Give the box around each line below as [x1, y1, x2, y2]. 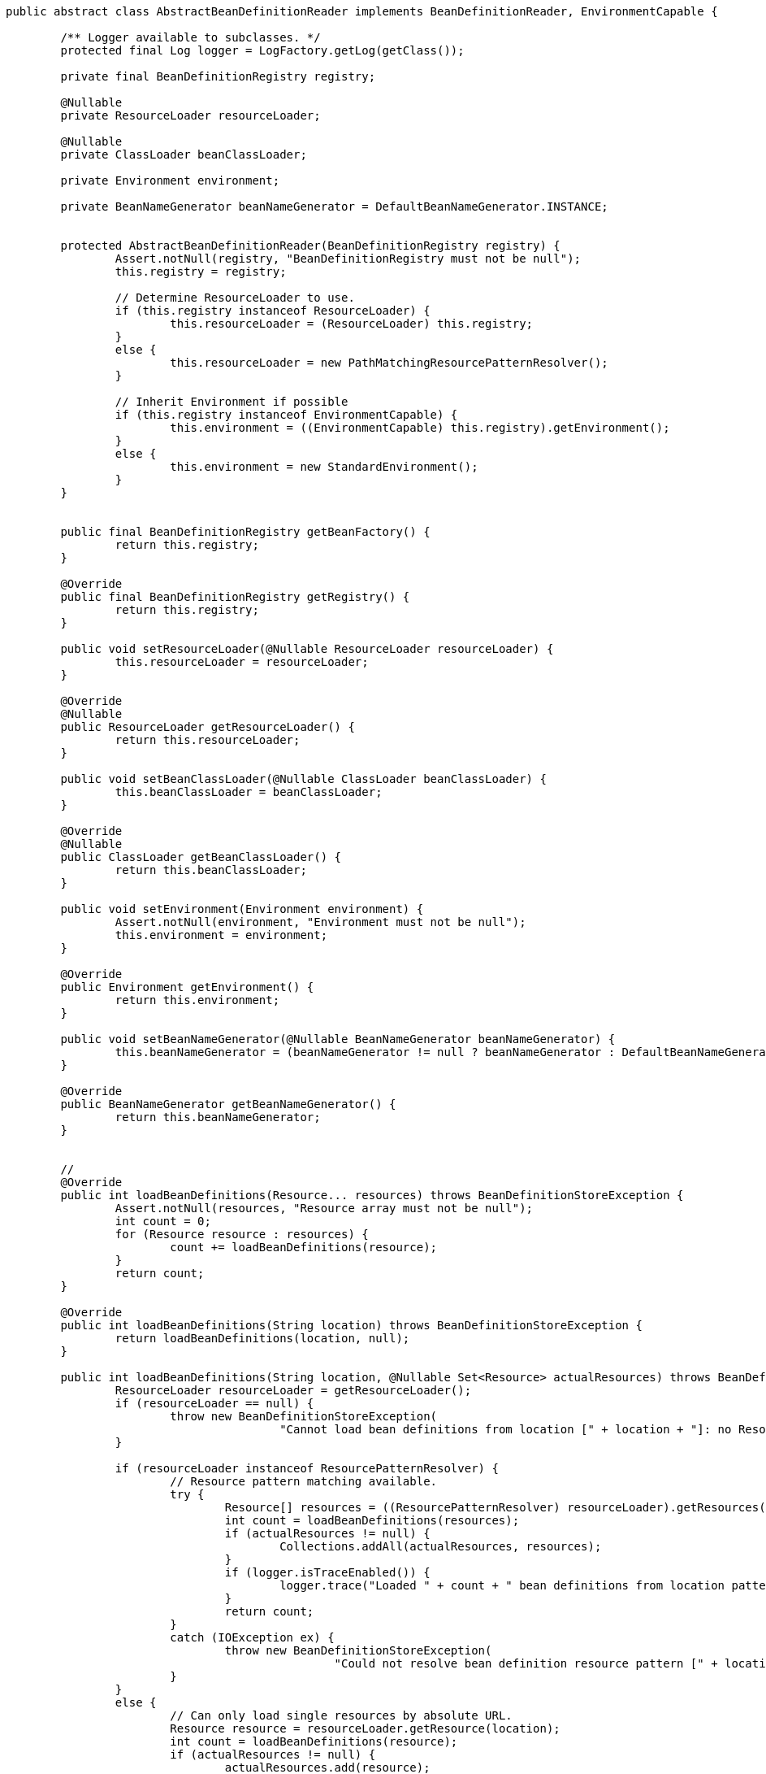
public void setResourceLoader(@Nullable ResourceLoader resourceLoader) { [60, 642, 554, 655]
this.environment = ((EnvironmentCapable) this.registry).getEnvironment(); [170, 421, 670, 434]
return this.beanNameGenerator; [115, 1111, 321, 1124]
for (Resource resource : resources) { [115, 1228, 369, 1241]
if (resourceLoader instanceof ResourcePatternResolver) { [115, 1462, 499, 1475]
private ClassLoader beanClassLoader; [60, 148, 307, 161]
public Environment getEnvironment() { [60, 980, 314, 994]
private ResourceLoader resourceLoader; [60, 109, 321, 122]
